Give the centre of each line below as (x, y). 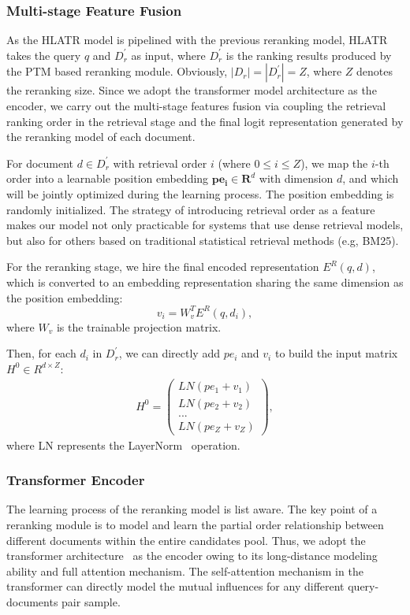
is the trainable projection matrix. (139, 326)
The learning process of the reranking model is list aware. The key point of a (192, 509)
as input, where (168, 55)
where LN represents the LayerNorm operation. (123, 445)
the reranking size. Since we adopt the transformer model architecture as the (192, 90)
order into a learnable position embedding (108, 178)
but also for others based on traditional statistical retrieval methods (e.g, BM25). (203, 240)
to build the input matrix (336, 353)
